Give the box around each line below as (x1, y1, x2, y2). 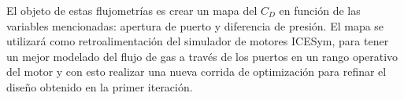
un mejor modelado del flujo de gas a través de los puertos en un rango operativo (6, 48, 398, 64)
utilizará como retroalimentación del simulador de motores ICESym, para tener (6, 33, 389, 49)
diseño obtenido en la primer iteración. (6, 78, 193, 95)
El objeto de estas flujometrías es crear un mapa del (6, 2, 258, 18)
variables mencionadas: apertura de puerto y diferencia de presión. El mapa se (6, 17, 384, 34)
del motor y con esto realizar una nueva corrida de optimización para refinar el (6, 63, 387, 80)
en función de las (279, 2, 361, 18)
